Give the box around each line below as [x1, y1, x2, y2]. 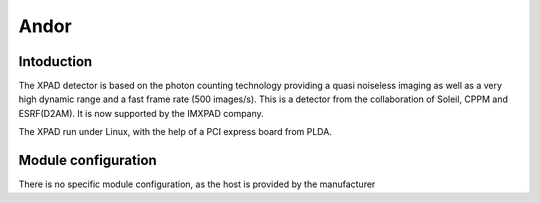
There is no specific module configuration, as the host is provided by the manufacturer [18, 178, 376, 190]
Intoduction [18, 53, 93, 70]
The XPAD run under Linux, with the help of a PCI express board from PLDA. [18, 126, 332, 138]
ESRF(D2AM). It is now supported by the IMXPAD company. [18, 107, 264, 119]
